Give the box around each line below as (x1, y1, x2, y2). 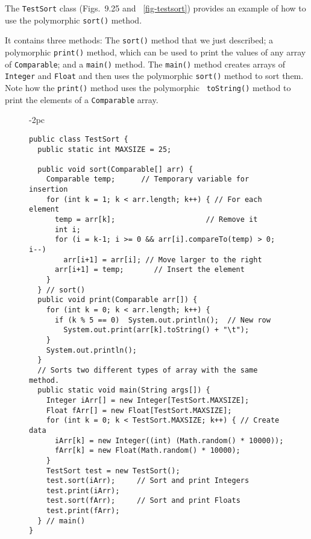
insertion (29, 185, 68, 194)
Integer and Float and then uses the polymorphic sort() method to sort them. (5, 69, 304, 82)
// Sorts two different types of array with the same (37, 365, 258, 374)
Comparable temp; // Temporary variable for (46, 175, 250, 184)
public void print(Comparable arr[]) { (37, 295, 198, 304)
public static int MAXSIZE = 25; (37, 145, 172, 154)
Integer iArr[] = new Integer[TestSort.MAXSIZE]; (46, 396, 250, 405)
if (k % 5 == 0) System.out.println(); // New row (54, 315, 271, 324)
